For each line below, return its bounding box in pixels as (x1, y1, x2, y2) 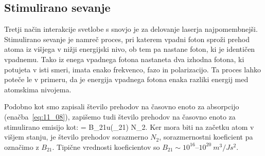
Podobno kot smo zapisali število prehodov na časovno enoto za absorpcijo (4, 101, 239, 112)
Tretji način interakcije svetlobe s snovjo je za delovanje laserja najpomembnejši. (4, 24, 258, 34)
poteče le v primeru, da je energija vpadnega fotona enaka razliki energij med (4, 74, 249, 85)
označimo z (4, 141, 39, 152)
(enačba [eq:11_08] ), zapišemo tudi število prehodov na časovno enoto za (4, 111, 236, 122)
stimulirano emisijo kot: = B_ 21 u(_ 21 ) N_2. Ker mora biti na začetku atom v (4, 121, 254, 132)
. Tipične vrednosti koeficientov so (52, 141, 160, 152)
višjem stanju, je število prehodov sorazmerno (4, 131, 148, 142)
